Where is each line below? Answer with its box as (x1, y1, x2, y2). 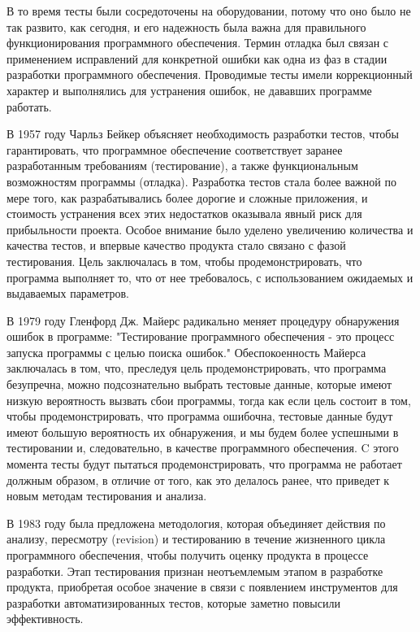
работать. (6, 98, 52, 115)
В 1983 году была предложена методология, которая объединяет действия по (6, 514, 386, 531)
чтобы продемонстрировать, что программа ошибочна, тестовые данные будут (6, 408, 393, 425)
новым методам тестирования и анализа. (6, 487, 207, 504)
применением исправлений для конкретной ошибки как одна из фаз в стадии (6, 50, 388, 67)
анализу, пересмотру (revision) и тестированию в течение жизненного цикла (6, 530, 386, 547)
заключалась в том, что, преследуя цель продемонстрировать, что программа (6, 360, 387, 377)
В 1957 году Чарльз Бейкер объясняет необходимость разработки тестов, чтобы (6, 125, 399, 142)
